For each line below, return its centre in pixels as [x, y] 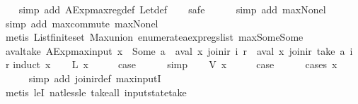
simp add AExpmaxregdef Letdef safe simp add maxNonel [172, 9]
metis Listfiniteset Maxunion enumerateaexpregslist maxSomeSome [154, 37]
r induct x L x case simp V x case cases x [171, 64]
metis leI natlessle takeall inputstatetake [96, 92]
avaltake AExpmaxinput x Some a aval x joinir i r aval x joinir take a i [179, 50]
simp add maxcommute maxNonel [82, 23]
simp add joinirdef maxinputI [95, 78]
